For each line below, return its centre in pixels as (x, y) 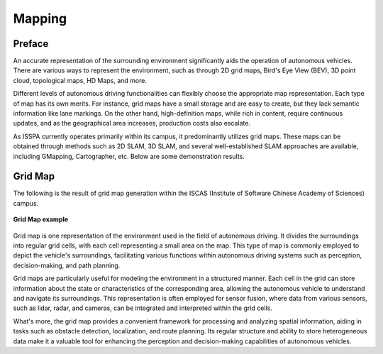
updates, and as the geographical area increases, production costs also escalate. (132, 123)
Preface (31, 44)
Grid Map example (41, 219)
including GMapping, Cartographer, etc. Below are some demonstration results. (129, 156)
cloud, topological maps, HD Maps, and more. (80, 80)
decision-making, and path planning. (67, 265)
